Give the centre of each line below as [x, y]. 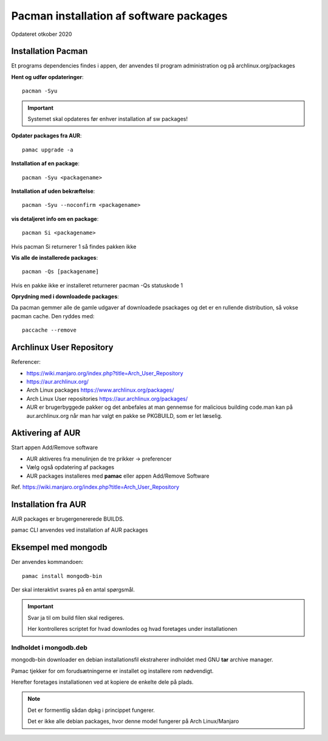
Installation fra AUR [49, 504]
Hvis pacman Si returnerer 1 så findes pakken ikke [74, 246]
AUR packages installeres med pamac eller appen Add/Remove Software [118, 476]
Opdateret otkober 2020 [42, 34]
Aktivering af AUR [46, 433]
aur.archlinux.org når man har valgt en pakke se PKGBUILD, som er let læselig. [125, 416]
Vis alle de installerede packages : [55, 257]
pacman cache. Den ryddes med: [53, 316]
